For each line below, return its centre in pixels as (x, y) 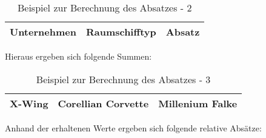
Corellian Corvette (103, 103)
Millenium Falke (198, 103)
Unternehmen (43, 32)
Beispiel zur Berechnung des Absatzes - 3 (123, 79)
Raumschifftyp (121, 32)
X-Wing (29, 103)
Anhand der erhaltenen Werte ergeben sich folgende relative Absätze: (133, 127)
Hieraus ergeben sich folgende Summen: (78, 56)
